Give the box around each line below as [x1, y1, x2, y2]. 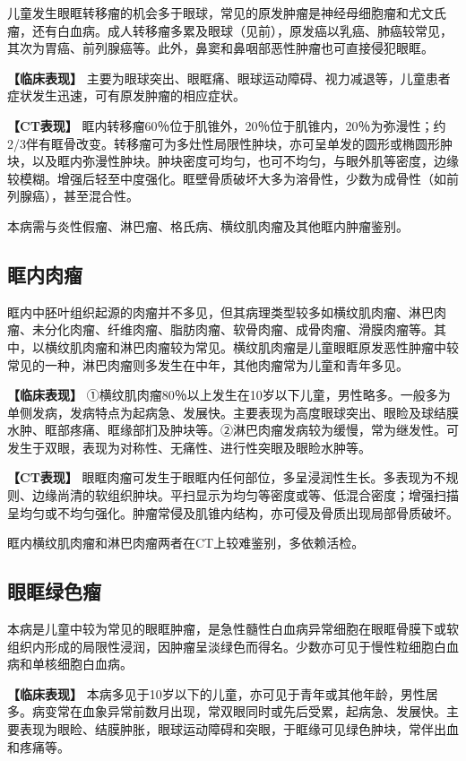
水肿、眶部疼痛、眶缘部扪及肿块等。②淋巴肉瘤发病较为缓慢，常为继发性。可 [7, 420, 459, 439]
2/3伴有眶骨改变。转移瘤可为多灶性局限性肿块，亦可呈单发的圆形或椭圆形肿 [7, 134, 453, 152]
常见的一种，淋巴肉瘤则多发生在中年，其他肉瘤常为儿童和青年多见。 [7, 355, 409, 374]
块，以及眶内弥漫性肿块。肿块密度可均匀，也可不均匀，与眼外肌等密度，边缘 [7, 151, 459, 170]
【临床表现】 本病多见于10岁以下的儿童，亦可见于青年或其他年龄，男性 [7, 684, 426, 703]
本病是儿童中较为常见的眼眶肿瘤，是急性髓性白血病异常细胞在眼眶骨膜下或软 [7, 619, 459, 638]
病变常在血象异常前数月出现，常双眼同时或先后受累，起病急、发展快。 [31, 702, 446, 721]
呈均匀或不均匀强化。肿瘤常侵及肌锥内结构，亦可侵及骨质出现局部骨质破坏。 [7, 503, 459, 522]
